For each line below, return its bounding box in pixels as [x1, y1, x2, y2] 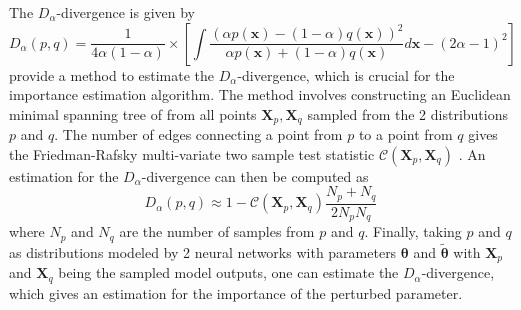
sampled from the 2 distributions [307, 103, 508, 124]
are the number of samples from [119, 221, 315, 242]
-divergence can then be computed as [141, 165, 369, 186]
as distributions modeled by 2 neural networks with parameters [9, 242, 397, 263]
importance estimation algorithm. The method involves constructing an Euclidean [9, 84, 511, 105]
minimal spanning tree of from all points [9, 103, 257, 124]
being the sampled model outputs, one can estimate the [58, 262, 399, 283]
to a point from [358, 124, 453, 145]
